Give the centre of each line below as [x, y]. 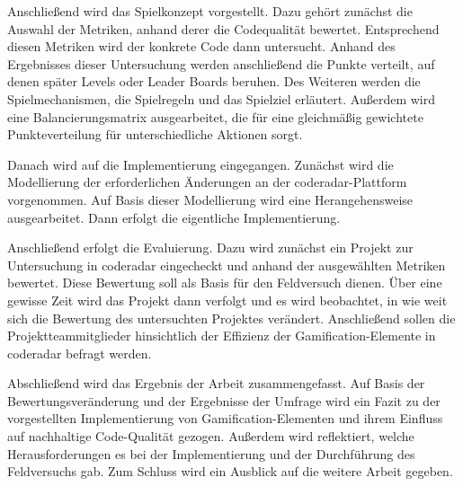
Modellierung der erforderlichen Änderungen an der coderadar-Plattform [207, 182]
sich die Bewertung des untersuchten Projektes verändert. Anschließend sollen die [231, 318]
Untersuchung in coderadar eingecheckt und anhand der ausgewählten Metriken [227, 265]
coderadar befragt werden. [80, 353]
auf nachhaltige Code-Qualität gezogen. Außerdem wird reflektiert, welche [211, 436]
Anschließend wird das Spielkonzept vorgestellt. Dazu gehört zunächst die [210, 11]
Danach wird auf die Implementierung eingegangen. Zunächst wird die [200, 164]
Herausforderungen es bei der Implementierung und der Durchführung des [211, 453]
